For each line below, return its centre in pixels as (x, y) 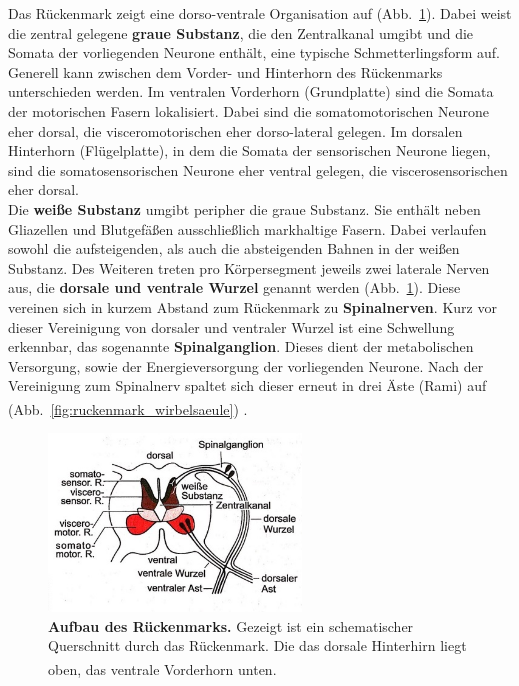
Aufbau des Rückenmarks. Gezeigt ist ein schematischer (231, 625)
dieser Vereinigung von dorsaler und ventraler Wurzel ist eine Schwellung (231, 326)
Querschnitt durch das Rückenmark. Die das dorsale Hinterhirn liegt (257, 645)
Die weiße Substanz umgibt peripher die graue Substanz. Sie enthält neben (244, 208)
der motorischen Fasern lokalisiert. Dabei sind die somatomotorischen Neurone (248, 110)
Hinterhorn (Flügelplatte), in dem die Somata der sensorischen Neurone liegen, (249, 150)
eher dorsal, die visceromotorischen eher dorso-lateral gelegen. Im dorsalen (235, 130)
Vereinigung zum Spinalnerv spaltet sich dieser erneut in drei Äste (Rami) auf (247, 385)
